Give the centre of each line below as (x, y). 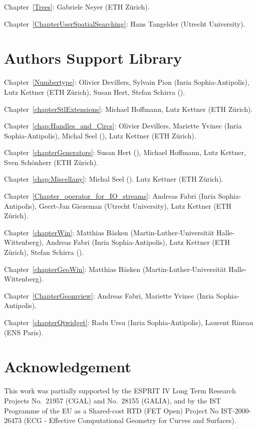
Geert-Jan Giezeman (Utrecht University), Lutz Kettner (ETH (135, 205)
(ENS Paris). (24, 332)
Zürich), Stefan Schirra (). (44, 252)
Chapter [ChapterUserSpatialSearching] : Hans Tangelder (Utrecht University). (125, 23)
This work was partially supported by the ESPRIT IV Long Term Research (120, 391)
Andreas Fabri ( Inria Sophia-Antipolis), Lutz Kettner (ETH (138, 242)
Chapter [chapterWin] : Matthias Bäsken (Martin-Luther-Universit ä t (109, 232)
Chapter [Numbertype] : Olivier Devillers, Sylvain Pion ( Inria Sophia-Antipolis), (127, 82)
